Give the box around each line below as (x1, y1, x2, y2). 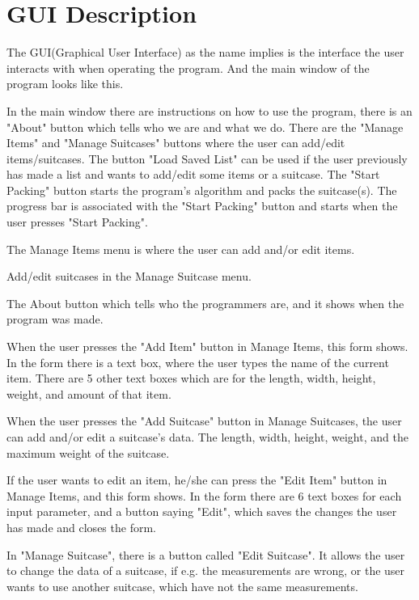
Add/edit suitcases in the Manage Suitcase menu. (6, 268, 252, 285)
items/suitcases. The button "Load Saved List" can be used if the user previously (6, 150, 408, 167)
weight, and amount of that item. (6, 385, 171, 402)
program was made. (6, 311, 104, 327)
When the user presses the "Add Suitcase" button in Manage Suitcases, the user (6, 412, 402, 429)
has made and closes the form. (6, 518, 156, 535)
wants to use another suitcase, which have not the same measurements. (6, 577, 358, 594)
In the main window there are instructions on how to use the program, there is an (6, 102, 413, 119)
